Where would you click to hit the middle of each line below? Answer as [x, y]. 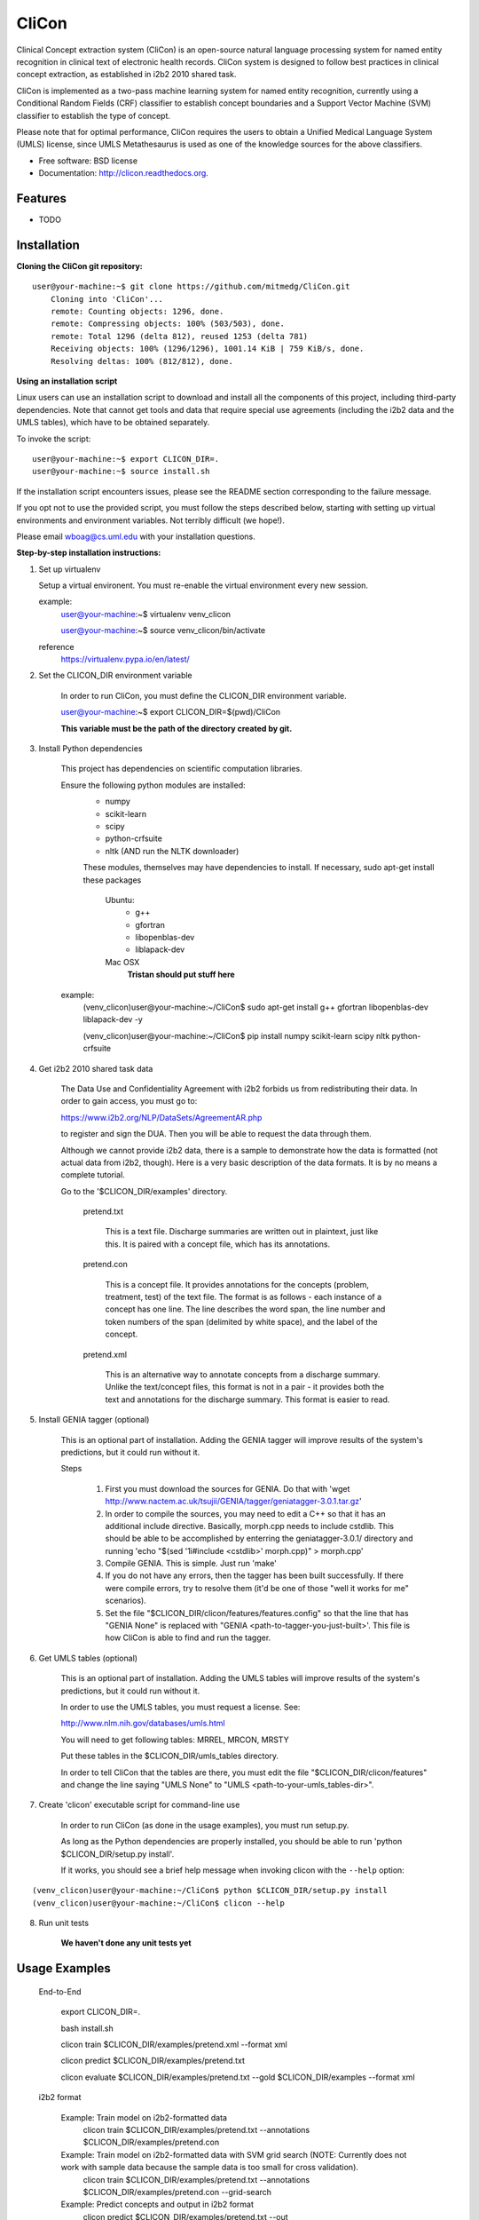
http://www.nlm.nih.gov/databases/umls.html [143, 1724]
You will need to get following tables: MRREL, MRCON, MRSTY [175, 1740]
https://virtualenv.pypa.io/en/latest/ [125, 659]
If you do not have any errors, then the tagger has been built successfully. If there [254, 1575]
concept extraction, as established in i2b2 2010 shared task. [126, 75]
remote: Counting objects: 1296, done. [137, 312]
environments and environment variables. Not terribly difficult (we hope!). [151, 520]
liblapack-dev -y [113, 1019]
